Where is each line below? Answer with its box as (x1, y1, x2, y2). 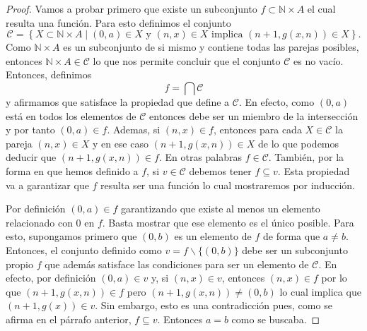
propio (6, 256, 33, 271)
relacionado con (6, 215, 73, 229)
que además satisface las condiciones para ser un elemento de (45, 256, 309, 271)
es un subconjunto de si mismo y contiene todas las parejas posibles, (63, 40, 359, 54)
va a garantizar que (6, 177, 89, 192)
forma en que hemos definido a (6, 163, 139, 178)
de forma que (262, 229, 320, 243)
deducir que (6, 150, 57, 164)
